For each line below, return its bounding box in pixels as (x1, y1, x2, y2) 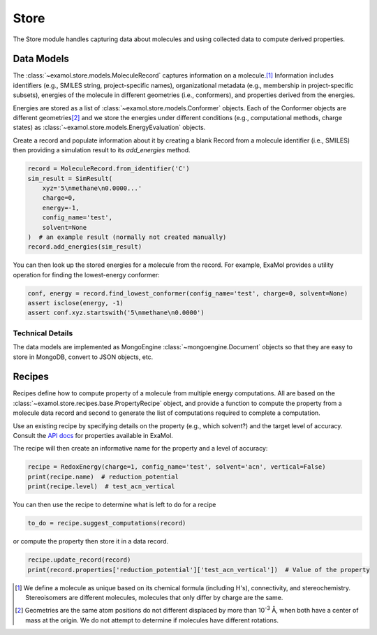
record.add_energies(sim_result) (27, 243, 142, 251)
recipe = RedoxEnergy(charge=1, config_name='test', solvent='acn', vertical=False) (27, 463, 326, 471)
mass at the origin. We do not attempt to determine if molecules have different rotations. (25, 615, 279, 625)
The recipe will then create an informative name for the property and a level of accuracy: (13, 444, 268, 453)
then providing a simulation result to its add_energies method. (13, 146, 191, 154)
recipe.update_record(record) (27, 556, 131, 564)
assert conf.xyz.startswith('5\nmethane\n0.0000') (27, 309, 205, 317)
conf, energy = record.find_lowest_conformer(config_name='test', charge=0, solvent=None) (27, 289, 348, 297)
